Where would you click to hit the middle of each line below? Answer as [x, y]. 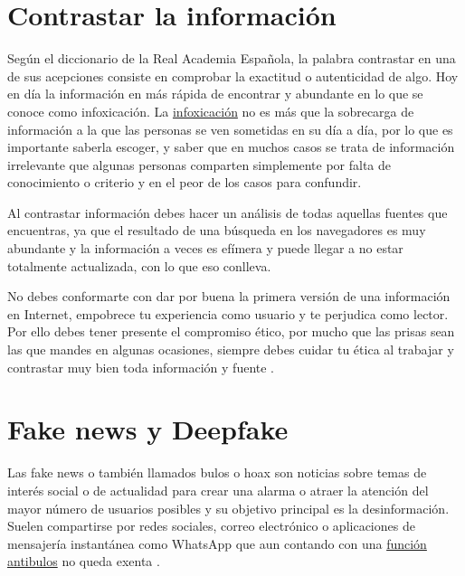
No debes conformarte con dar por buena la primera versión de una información [229, 296]
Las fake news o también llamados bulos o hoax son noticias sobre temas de [217, 472]
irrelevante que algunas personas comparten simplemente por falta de [199, 164]
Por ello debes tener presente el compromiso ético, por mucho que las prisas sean [231, 331]
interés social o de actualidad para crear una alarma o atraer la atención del [218, 490]
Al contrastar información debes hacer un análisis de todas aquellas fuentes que [228, 212]
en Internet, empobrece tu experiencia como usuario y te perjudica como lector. [228, 313]
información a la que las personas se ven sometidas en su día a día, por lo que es [230, 129]
